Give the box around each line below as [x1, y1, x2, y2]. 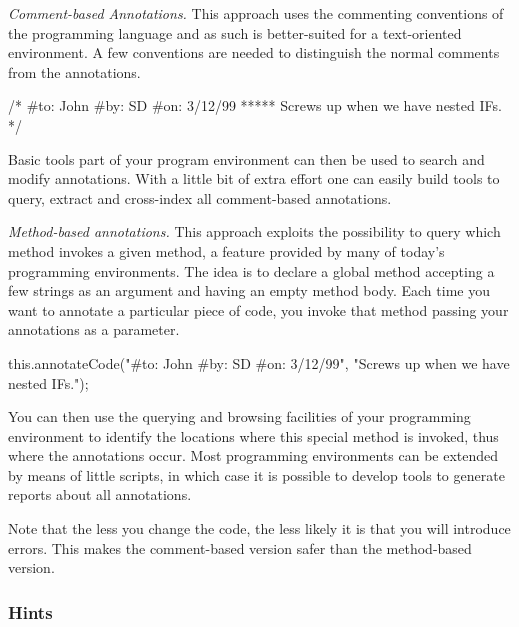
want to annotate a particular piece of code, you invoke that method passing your [8, 299, 509, 320]
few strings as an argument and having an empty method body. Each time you [8, 280, 490, 301]
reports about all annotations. [8, 484, 192, 505]
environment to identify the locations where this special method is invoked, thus [8, 425, 499, 446]
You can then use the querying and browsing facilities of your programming [8, 406, 471, 427]
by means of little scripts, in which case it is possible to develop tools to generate [8, 464, 505, 485]
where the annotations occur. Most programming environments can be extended [8, 445, 499, 466]
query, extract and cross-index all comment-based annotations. [8, 187, 392, 208]
